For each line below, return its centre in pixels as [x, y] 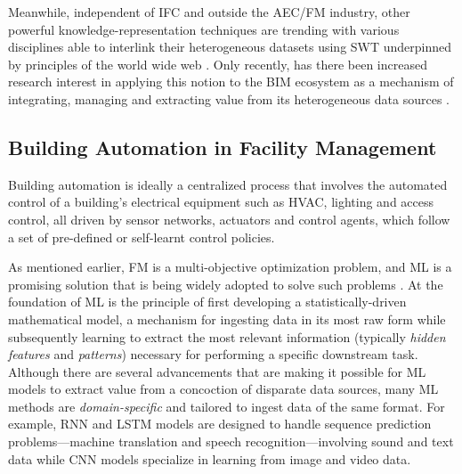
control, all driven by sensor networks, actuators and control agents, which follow [229, 219]
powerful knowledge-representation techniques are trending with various [204, 29]
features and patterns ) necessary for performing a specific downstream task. [213, 354]
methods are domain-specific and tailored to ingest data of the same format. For [227, 406]
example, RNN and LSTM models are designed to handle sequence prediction [220, 424]
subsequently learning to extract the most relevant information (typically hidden [227, 336]
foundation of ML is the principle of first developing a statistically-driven [207, 302]
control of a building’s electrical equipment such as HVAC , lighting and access [221, 202]
